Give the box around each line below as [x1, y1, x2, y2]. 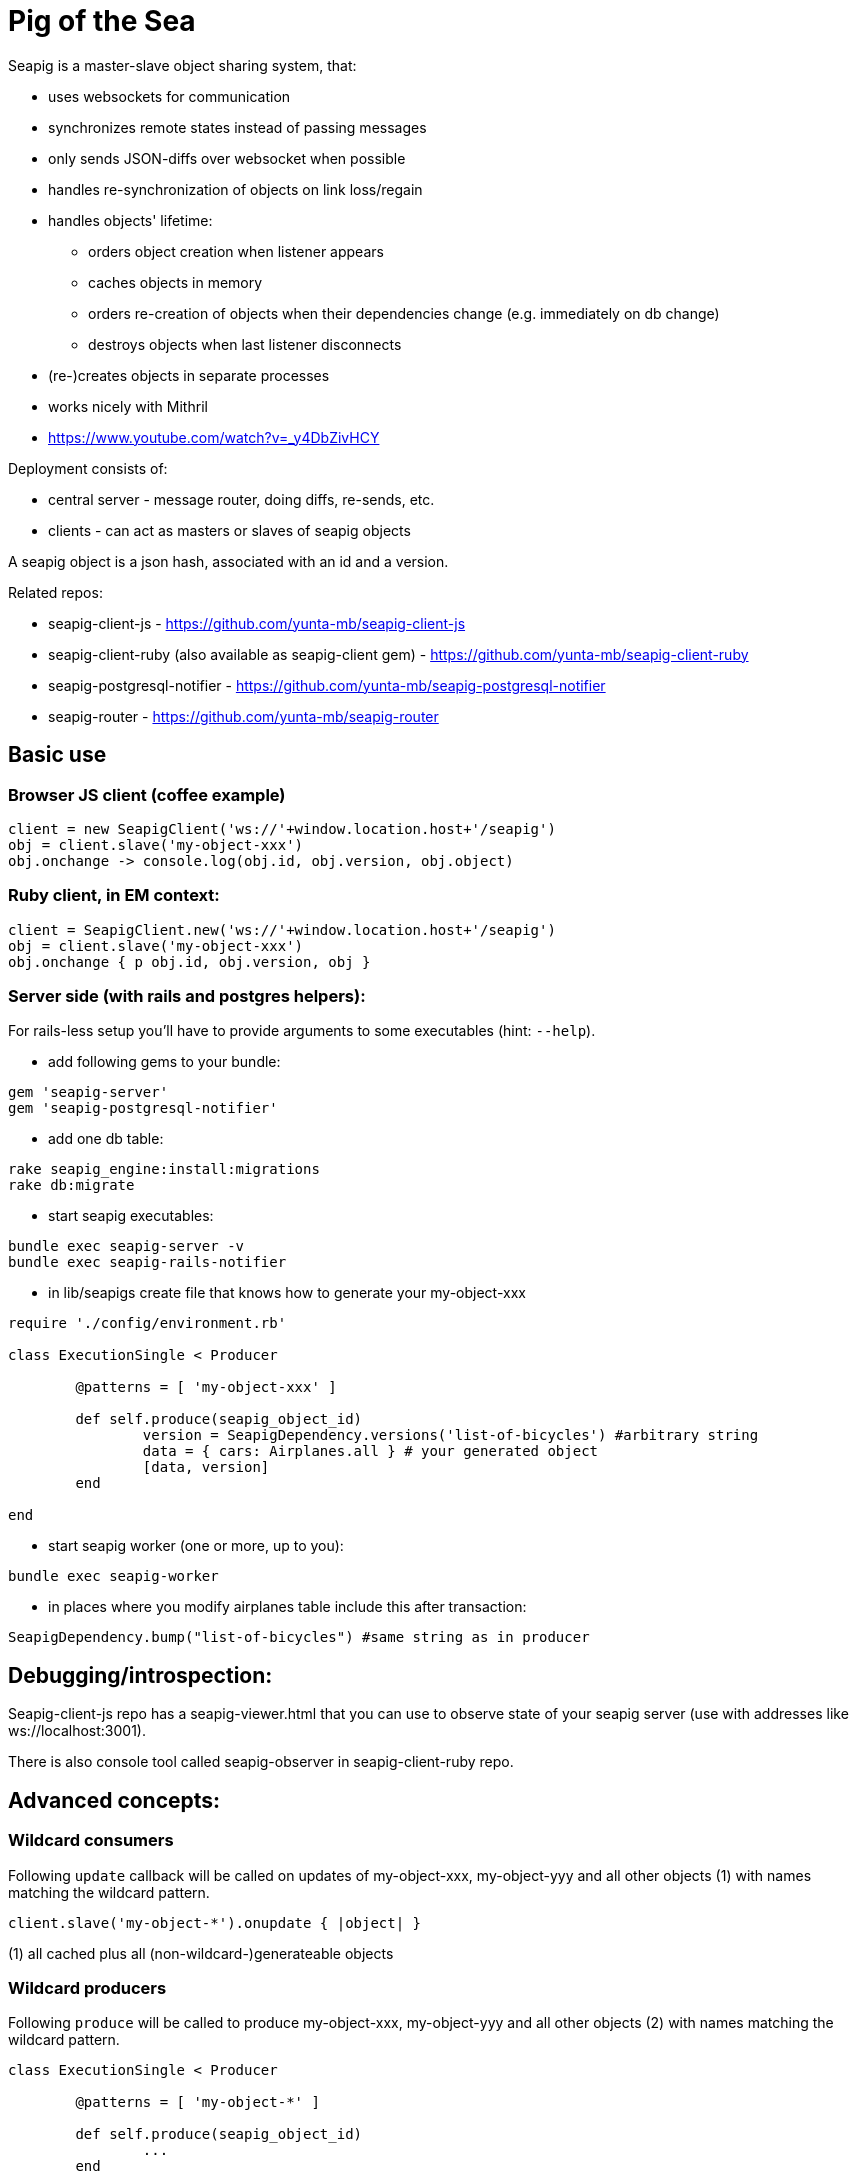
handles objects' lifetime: [48, 211, 213, 229]
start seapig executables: [48, 1207, 214, 1225]
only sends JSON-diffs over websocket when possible [48, 149, 406, 167]
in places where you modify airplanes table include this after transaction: [48, 1598, 527, 1616]
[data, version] [142, 1459, 270, 1476]
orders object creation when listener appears [88, 242, 384, 260]
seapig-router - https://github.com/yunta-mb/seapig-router [48, 707, 439, 725]
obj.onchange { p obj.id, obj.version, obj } [8, 953, 371, 970]
